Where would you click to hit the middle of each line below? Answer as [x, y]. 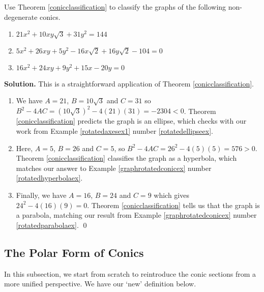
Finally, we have [41, 195]
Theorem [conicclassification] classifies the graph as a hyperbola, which [126, 158]
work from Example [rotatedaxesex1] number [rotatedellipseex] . [114, 131]
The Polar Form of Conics [74, 252]
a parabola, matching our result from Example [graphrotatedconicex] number [136, 215]
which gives [171, 195]
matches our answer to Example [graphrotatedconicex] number [114, 168]
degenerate [21, 17]
